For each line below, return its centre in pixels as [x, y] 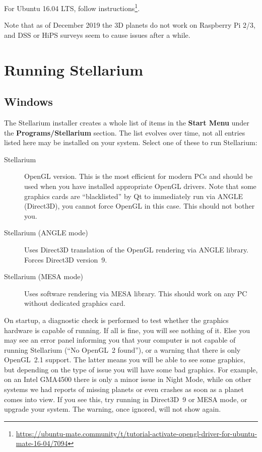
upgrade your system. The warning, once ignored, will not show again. [113, 409]
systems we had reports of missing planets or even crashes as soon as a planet [124, 389]
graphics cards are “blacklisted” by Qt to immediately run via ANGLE [134, 196]
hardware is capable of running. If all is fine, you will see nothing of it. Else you [127, 330]
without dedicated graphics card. [75, 303]
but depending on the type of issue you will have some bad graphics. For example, [131, 369]
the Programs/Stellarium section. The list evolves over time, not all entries [125, 132]
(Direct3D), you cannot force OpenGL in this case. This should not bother [140, 206]
